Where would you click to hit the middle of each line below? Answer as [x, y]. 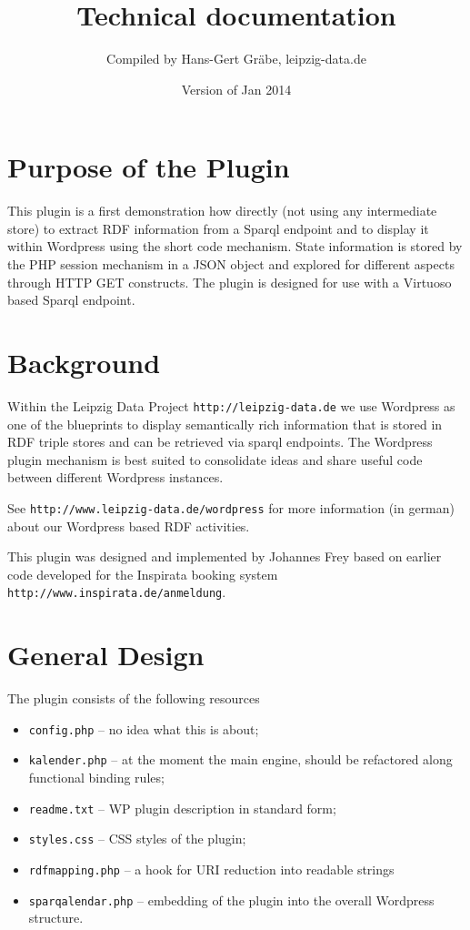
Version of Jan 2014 [236, 89]
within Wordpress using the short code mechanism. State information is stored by [235, 246]
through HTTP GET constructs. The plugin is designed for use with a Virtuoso [230, 282]
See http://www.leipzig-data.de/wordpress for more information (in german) [231, 507]
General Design [106, 655]
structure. [56, 918]
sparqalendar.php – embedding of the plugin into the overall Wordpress [231, 900]
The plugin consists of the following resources [134, 698]
